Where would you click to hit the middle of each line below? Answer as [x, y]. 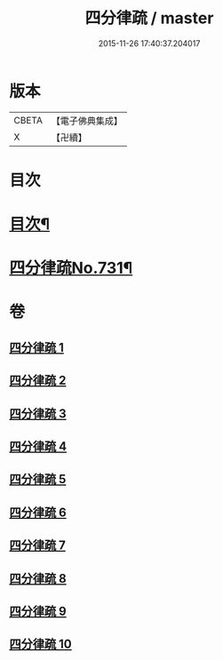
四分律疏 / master [149, 18]
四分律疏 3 [38, 413]
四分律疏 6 [38, 512]
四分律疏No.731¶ [71, 268]
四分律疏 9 [38, 611]
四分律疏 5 [38, 479]
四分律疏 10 [41, 644]
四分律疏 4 [38, 446]
